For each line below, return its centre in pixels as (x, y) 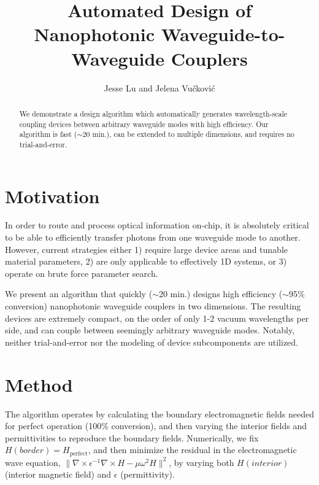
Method (39, 384)
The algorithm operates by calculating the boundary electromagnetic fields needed (159, 413)
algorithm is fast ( (48, 134)
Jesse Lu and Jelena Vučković (159, 87)
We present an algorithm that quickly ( (79, 294)
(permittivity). (148, 474)
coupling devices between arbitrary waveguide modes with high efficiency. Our (144, 124)
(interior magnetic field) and (58, 474)
